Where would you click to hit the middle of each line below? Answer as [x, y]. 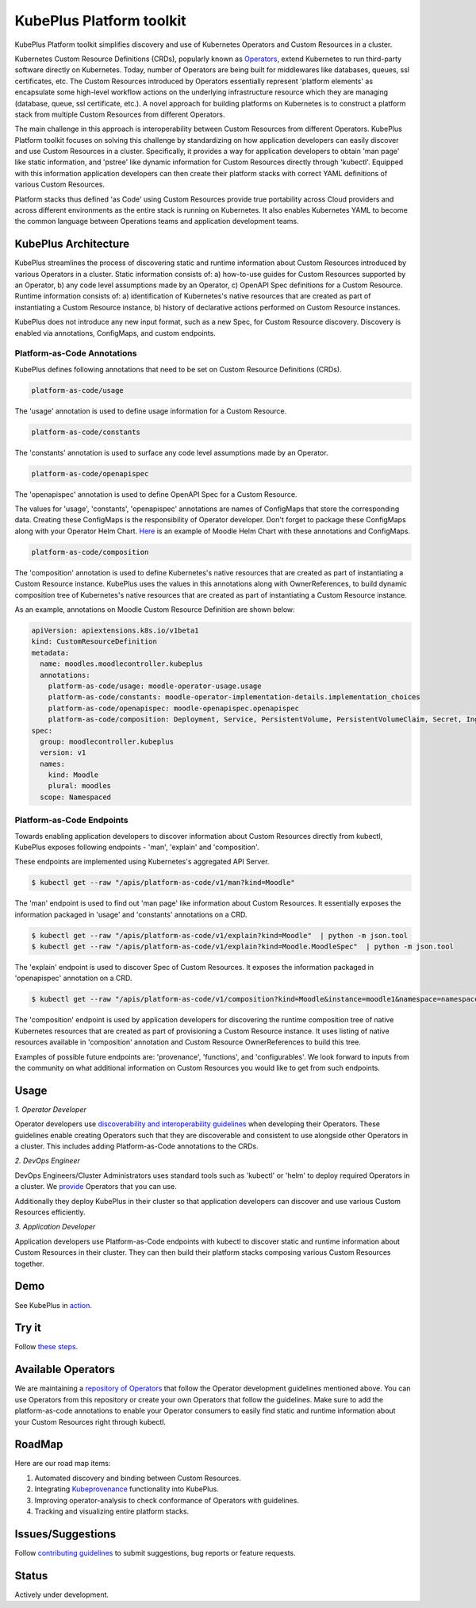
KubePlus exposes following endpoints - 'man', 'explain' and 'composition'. [137, 847]
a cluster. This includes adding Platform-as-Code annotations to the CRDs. [136, 1146]
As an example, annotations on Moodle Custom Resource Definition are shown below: [155, 610]
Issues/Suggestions [65, 1534]
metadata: [50, 652]
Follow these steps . [46, 1347]
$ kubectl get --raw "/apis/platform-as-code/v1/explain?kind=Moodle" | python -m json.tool [220, 935]
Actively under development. [62, 1595]
